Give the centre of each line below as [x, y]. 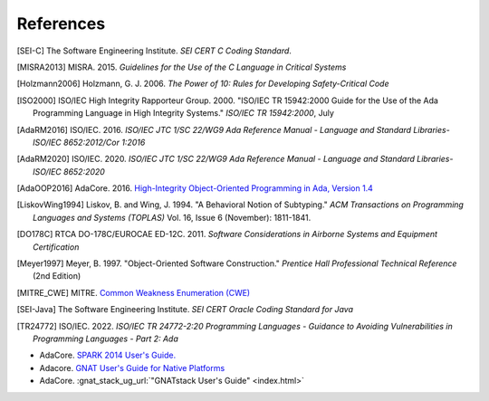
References [61, 24]
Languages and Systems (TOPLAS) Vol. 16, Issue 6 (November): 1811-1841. [172, 217]
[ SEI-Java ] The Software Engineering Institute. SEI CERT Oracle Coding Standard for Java [185, 310]
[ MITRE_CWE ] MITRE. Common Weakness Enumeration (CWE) [134, 292]
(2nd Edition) [57, 276]
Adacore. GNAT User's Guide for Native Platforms [132, 368]
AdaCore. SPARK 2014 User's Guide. [108, 355]
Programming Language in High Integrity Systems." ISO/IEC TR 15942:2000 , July [184, 113]
